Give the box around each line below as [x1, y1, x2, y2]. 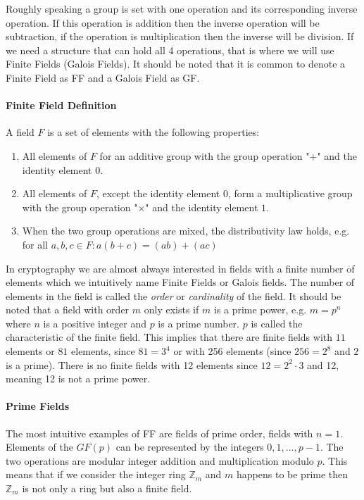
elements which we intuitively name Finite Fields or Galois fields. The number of [6, 275, 355, 289]
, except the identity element [96, 186, 220, 201]
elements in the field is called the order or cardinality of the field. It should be [6, 288, 341, 303]
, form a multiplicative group [227, 186, 353, 201]
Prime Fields [6, 399, 70, 413]
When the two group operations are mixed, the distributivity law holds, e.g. [22, 223, 350, 238]
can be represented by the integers [115, 439, 264, 454]
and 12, [307, 357, 339, 372]
